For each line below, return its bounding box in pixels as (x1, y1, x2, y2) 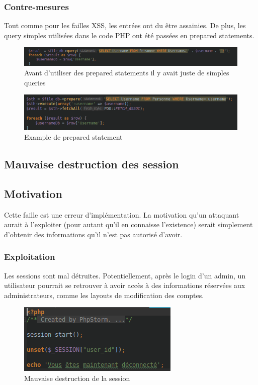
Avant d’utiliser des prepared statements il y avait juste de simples (24, 67, 229, 78)
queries (24, 77, 46, 87)
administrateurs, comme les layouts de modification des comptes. (4, 290, 204, 300)
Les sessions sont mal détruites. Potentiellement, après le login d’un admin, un (4, 270, 246, 280)
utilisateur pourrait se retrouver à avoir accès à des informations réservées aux (4, 280, 245, 291)
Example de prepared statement (24, 132, 123, 142)
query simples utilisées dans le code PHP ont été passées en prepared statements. (4, 30, 254, 40)
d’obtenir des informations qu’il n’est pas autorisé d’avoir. (4, 229, 183, 239)
